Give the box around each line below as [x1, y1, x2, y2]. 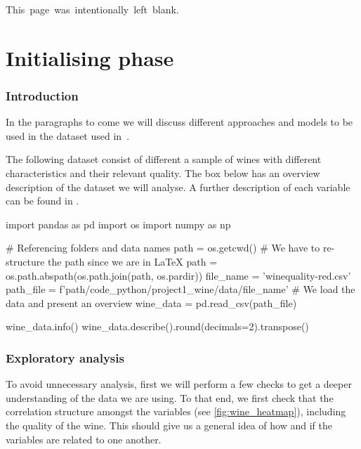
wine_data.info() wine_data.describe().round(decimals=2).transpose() [6, 319, 309, 334]
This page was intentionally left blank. [6, 2, 179, 16]
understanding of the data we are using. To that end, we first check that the [6, 390, 334, 405]
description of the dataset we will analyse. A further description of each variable [6, 179, 350, 194]
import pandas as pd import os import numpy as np [6, 216, 231, 231]
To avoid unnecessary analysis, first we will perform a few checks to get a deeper [6, 377, 352, 391]
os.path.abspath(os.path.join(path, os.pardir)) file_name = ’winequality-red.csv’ [6, 268, 351, 282]
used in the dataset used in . [6, 128, 130, 143]
